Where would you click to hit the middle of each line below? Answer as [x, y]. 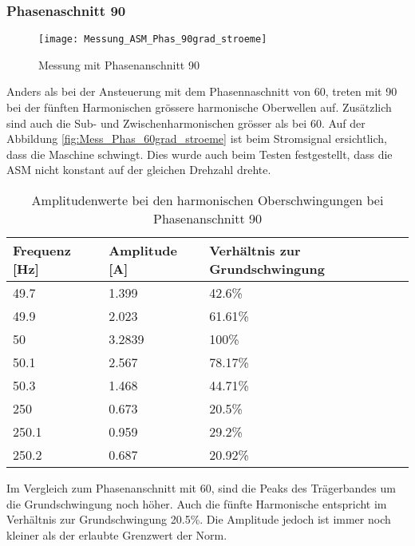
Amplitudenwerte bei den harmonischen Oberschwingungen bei [207, 200]
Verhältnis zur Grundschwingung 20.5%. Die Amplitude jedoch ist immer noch [199, 519]
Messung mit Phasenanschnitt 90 [119, 64]
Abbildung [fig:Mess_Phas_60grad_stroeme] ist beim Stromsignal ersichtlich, [197, 138]
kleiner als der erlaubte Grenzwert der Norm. [117, 534]
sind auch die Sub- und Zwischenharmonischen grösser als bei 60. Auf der [186, 123]
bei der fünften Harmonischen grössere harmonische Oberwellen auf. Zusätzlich [199, 107]
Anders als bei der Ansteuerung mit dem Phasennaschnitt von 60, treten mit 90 [202, 91]
